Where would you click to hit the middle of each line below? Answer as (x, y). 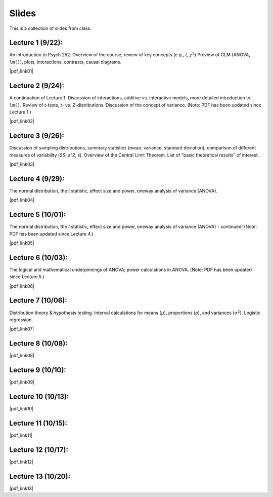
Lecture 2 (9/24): (37, 86)
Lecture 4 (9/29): (37, 179)
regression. (21, 320)
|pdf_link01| (21, 71)
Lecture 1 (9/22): (36, 43)
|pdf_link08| (22, 356)
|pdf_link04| (22, 200)
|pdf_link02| (22, 121)
